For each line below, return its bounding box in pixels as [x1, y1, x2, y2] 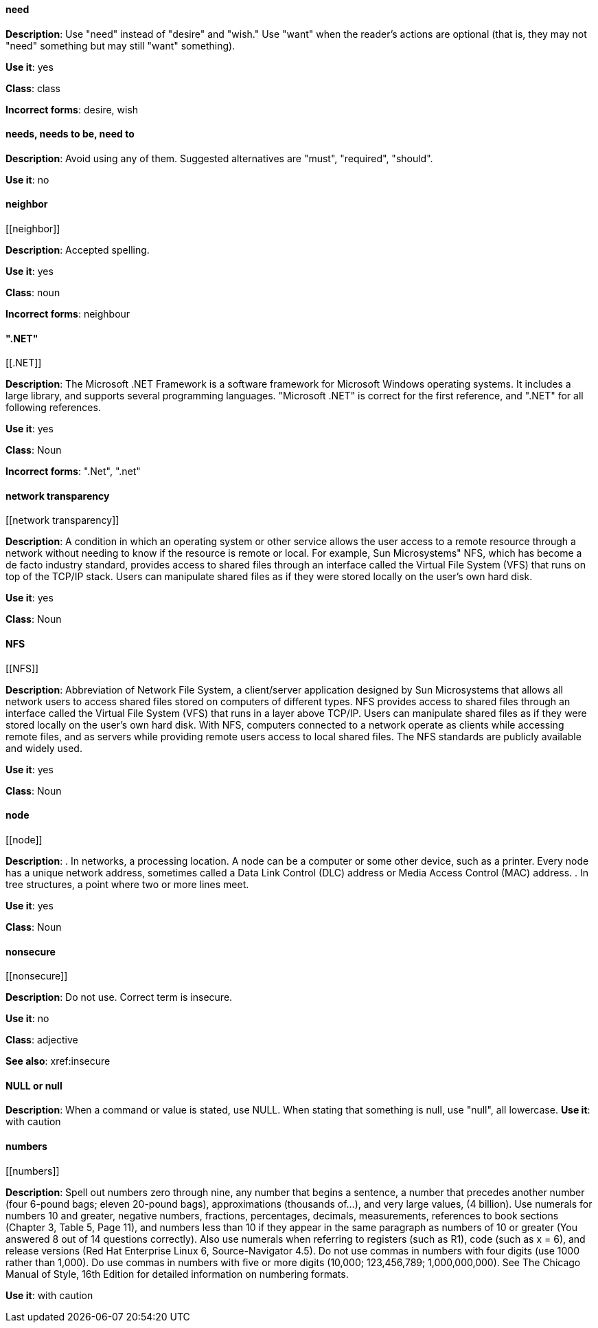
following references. [5, 401, 101, 414]
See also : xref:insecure [5, 1055, 111, 1067]
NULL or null [5, 1079, 62, 1092]
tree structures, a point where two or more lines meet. [5, 878, 249, 890]
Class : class [5, 82, 60, 94]
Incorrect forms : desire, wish [5, 103, 139, 115]
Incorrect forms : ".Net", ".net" [5, 465, 141, 478]
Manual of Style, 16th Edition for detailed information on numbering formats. [5, 1268, 349, 1280]
